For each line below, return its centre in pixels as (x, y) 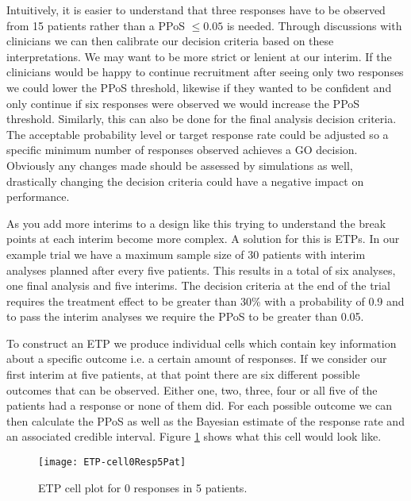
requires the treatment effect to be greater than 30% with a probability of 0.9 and (205, 301)
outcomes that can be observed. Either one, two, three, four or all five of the (192, 389)
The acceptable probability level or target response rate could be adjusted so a (198, 134)
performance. (38, 197)
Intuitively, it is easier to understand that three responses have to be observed (196, 10)
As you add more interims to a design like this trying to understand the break (196, 223)
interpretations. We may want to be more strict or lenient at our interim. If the (199, 56)
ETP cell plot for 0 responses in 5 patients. (143, 487)
